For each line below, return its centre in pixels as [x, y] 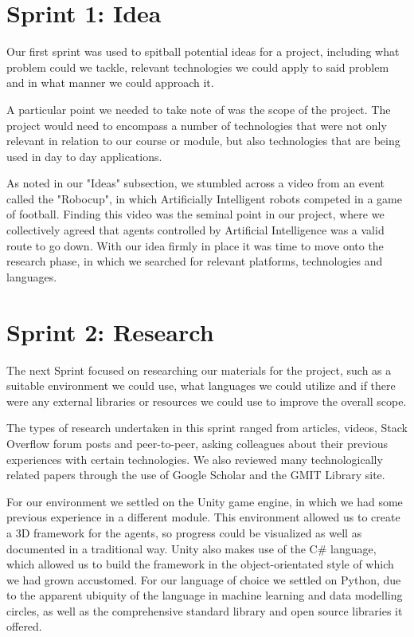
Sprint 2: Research [110, 331]
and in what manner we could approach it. [110, 83]
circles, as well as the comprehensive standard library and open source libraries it [205, 610]
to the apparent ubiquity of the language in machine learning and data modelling [205, 595]
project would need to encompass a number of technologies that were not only [197, 125]
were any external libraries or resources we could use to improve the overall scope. [207, 401]
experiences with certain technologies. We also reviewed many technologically [195, 459]
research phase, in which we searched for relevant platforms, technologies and [195, 261]
